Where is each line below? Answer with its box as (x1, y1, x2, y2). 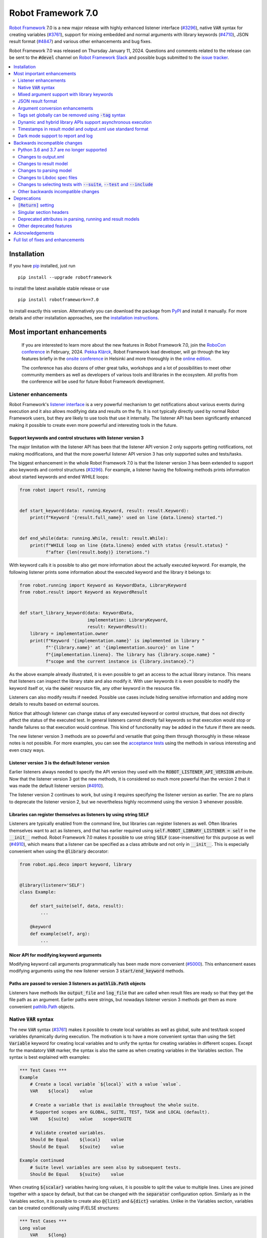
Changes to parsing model (18, 167, 72, 173)
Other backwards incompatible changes (18, 188, 99, 194)
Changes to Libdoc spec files (18, 174, 78, 180)
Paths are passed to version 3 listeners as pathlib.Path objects (9, 980, 146, 986)
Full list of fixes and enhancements (13, 237, 85, 243)
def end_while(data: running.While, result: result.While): (19, 535, 169, 541)
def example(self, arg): (30, 931, 90, 936)
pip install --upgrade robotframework (18, 274, 112, 280)
